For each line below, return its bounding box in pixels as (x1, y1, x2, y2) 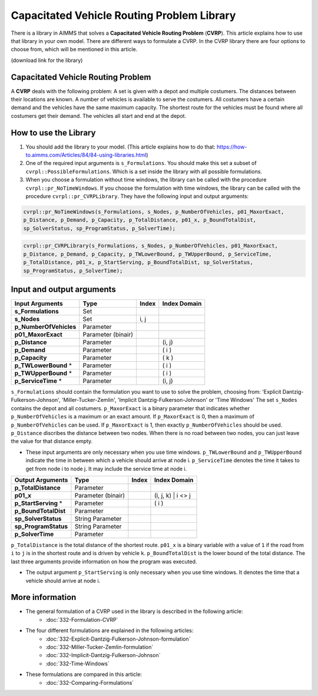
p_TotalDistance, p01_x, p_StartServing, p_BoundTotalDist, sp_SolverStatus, (23, 259, 253, 266)
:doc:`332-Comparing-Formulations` (45, 679, 134, 686)
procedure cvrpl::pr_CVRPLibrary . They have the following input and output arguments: (25, 193, 249, 200)
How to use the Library (11, 127, 96, 138)
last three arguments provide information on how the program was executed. (11, 558, 197, 565)
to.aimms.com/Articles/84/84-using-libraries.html (25, 151, 147, 159)
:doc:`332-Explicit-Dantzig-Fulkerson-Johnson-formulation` (45, 635, 191, 642)
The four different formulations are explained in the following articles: (25, 627, 194, 634)
